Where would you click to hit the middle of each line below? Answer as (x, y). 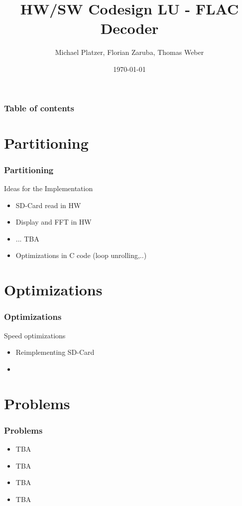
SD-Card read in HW (48, 205)
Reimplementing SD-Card (55, 352)
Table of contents (39, 108)
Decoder (129, 28)
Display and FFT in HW (54, 222)
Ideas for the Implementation (49, 188)
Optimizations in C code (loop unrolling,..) (81, 255)
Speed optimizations (35, 335)
